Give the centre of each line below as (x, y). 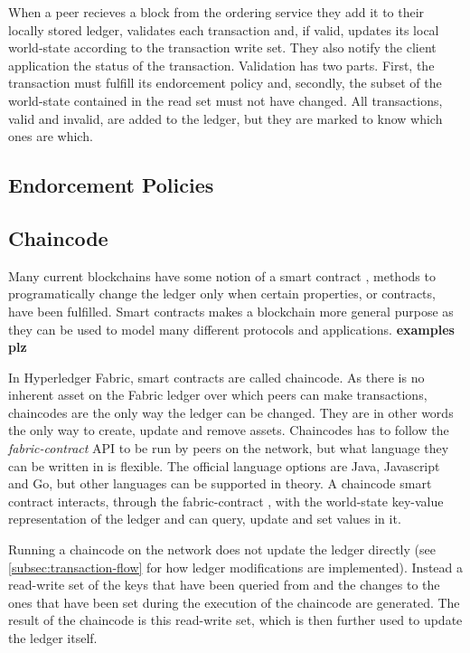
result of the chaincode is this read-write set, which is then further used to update (235, 620)
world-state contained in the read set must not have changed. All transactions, (226, 100)
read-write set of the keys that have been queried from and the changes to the (224, 585)
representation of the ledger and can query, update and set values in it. (205, 519)
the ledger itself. (53, 638)
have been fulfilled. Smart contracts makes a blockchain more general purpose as (231, 311)
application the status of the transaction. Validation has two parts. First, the (221, 65)
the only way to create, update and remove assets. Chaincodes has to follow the (229, 430)
